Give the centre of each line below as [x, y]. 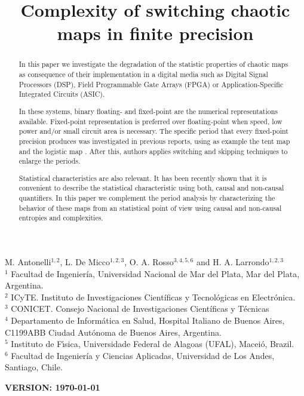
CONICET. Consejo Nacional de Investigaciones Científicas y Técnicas [140, 308]
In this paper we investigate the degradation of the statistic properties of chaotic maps [153, 64]
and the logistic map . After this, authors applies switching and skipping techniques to [153, 151]
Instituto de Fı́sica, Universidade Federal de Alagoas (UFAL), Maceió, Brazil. [153, 344]
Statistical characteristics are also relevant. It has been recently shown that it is [143, 178]
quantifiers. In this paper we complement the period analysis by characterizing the [147, 198]
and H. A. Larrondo [233, 261]
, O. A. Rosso [149, 261]
